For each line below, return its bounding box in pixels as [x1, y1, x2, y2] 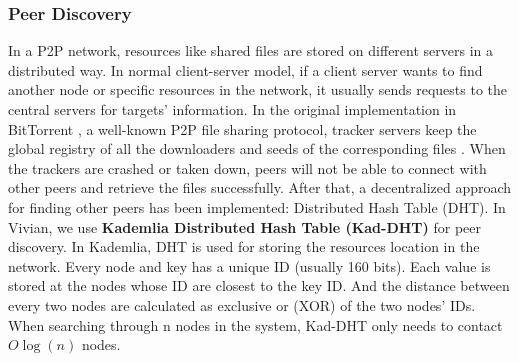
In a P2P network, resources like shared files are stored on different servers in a [8, 40, 494, 61]
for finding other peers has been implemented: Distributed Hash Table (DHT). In [8, 196, 506, 217]
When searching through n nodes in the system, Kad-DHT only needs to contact [8, 314, 503, 335]
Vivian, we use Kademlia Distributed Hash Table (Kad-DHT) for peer [8, 216, 481, 237]
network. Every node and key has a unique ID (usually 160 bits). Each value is [8, 255, 491, 276]
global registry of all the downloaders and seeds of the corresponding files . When [8, 138, 506, 159]
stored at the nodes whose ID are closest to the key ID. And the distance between [8, 275, 510, 296]
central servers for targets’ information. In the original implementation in [8, 99, 457, 119]
